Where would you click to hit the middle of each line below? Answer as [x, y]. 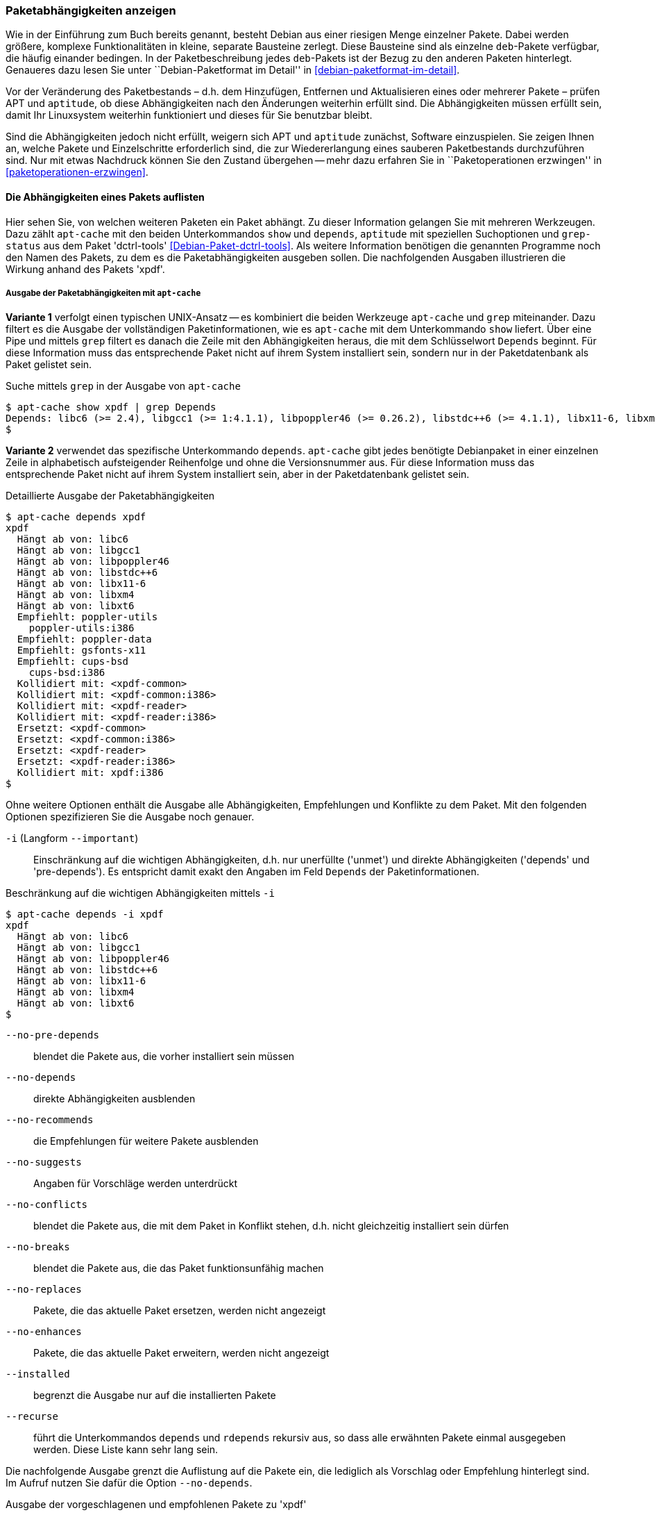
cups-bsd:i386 [67, 673]
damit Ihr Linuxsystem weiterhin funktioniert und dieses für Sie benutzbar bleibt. [189, 115]
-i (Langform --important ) [72, 838]
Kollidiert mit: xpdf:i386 [90, 773]
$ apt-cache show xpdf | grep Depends [111, 407]
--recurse [32, 1417]
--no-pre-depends [52, 1035]
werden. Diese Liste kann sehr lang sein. [126, 1450]
